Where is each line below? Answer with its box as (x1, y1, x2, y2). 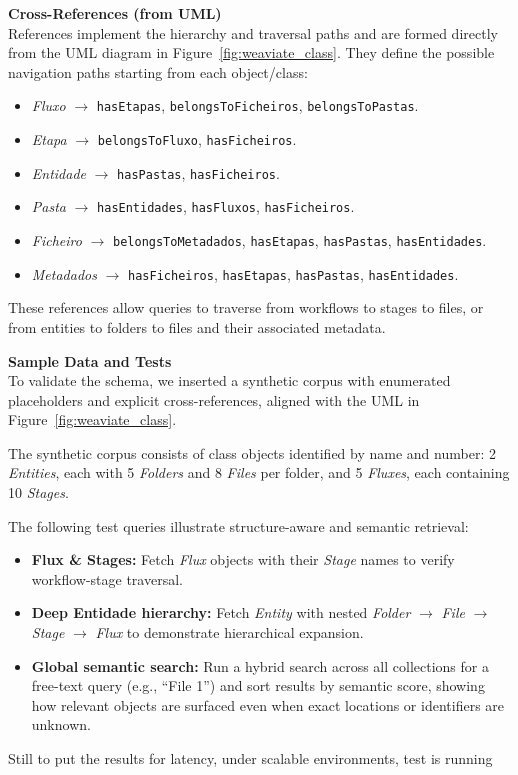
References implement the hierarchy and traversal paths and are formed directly (8, 22, 498, 43)
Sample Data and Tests (8, 350, 172, 371)
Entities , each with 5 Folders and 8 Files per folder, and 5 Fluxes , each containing (8, 462, 510, 483)
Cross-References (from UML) (8, 3, 222, 23)
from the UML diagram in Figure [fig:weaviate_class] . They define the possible (8, 42, 495, 63)
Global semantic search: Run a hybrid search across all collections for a (31, 655, 489, 676)
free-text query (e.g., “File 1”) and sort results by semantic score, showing (31, 675, 485, 696)
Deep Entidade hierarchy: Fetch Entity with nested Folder (31, 602, 411, 623)
